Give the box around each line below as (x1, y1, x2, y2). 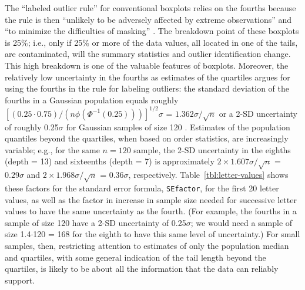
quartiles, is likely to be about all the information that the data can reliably (5, 262, 279, 275)
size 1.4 (5, 228, 31, 240)
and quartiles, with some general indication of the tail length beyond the (5, 251, 266, 263)
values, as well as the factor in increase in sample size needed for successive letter (5, 193, 297, 205)
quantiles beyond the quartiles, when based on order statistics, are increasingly (5, 132, 289, 144)
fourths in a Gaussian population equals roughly (5, 93, 179, 106)
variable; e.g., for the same (5, 143, 100, 156)
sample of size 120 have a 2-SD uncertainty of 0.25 (5, 216, 186, 228)
